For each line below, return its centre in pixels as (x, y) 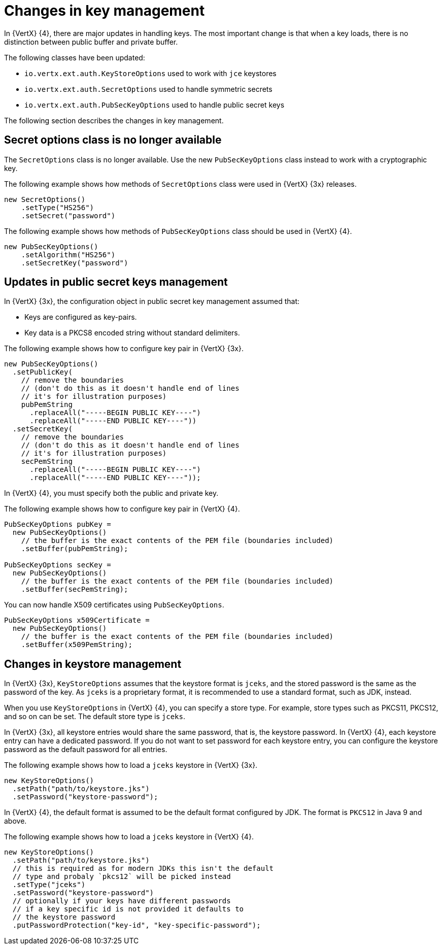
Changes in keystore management (93, 664)
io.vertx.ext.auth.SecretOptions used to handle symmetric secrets (148, 89)
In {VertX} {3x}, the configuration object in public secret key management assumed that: (152, 301)
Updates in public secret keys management (116, 282)
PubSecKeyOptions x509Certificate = (77, 620)
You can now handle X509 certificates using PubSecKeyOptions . (114, 605)
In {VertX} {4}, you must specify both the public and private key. (111, 493)
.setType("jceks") (49, 885)
